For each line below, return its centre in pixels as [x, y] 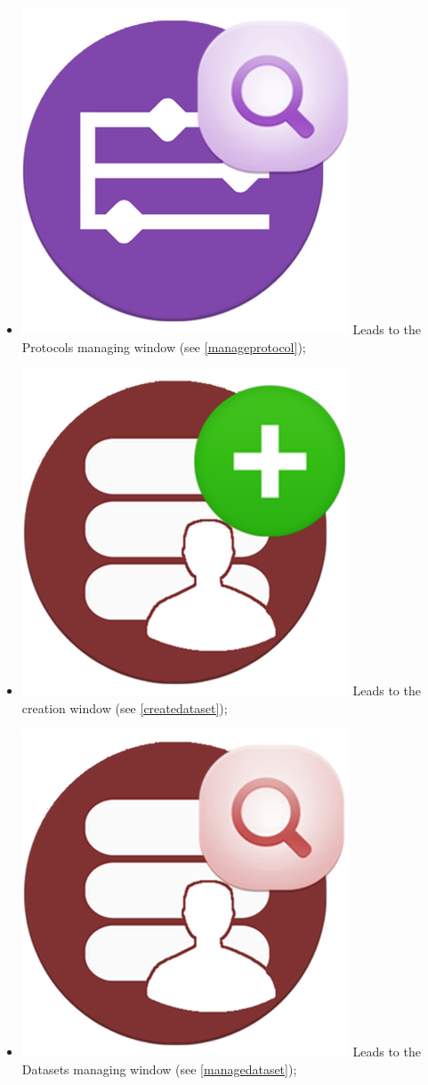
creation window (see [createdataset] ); [125, 707]
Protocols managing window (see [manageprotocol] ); [164, 346]
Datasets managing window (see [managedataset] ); [159, 1069]
